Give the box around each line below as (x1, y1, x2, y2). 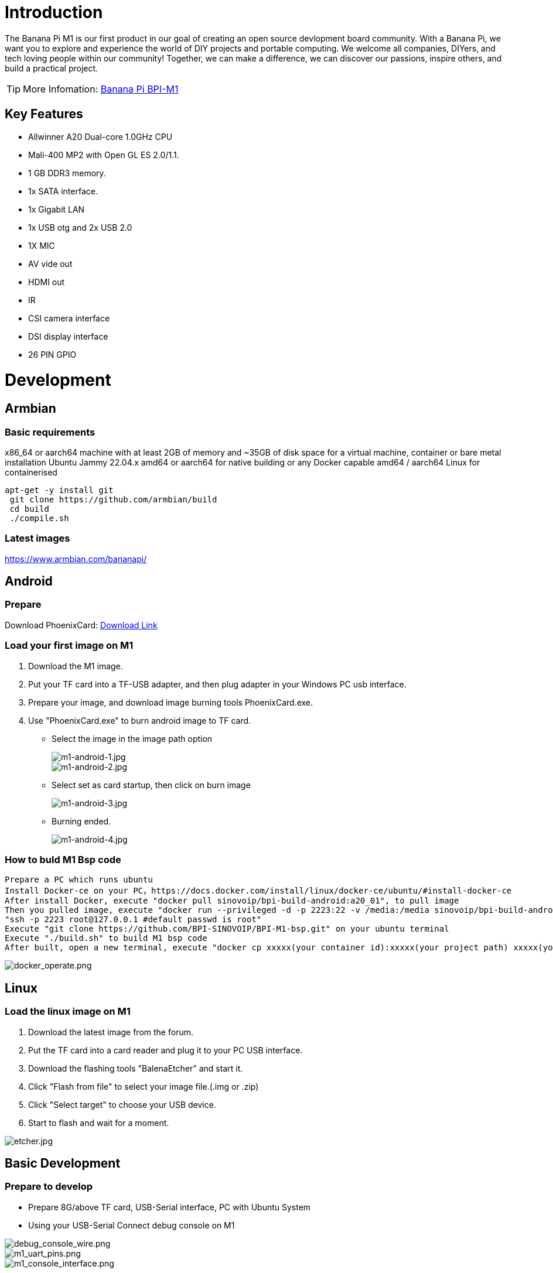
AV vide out (28, 258, 73, 269)
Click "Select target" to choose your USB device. (28, 1099, 216, 1110)
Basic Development (5, 1156, 121, 1171)
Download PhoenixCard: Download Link (5, 620, 158, 630)
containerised (5, 467, 57, 477)
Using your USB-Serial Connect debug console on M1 (28, 1220, 235, 1230)
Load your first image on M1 (5, 639, 134, 652)
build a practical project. (5, 63, 98, 73)
